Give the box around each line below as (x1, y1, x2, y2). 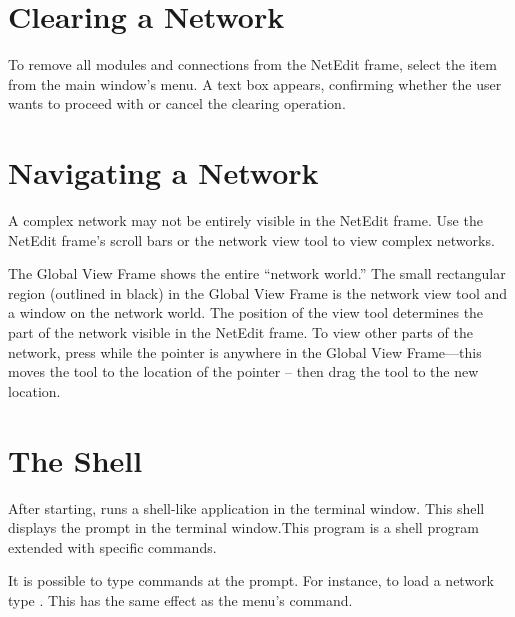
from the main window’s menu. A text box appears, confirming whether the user (8, 73, 502, 94)
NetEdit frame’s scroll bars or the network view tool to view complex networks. (8, 229, 495, 250)
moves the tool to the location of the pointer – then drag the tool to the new (8, 361, 479, 382)
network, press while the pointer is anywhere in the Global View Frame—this (8, 341, 482, 362)
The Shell (8, 439, 143, 480)
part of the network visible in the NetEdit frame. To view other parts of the (8, 322, 473, 342)
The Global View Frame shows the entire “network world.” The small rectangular (8, 263, 506, 284)
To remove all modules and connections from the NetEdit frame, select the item (8, 54, 497, 75)
